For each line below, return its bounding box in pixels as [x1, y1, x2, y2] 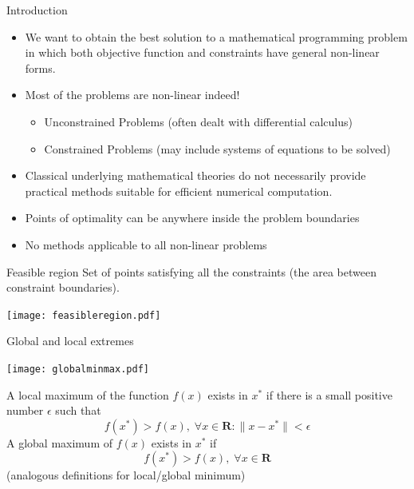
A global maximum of [6, 434, 112, 451]
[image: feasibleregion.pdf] [6, 309, 161, 321]
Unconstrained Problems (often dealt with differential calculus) [44, 113, 353, 129]
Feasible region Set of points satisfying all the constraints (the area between [6, 263, 377, 280]
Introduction [6, 2, 68, 18]
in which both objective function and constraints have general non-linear [25, 44, 380, 61]
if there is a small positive [266, 386, 392, 403]
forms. [25, 59, 56, 76]
